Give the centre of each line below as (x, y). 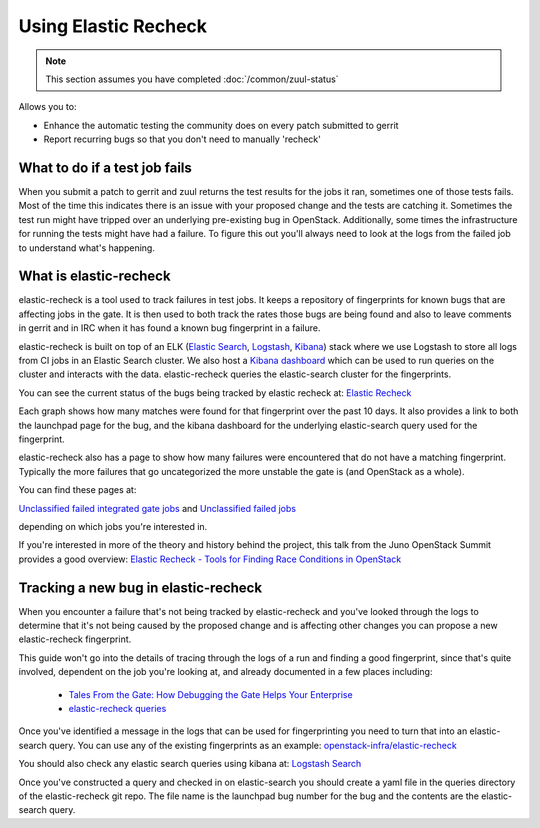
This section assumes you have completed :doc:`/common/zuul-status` (192, 79)
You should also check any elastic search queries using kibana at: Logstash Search (190, 764)
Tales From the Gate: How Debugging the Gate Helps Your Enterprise (211, 694)
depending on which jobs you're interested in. (113, 526)
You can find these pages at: (77, 490)
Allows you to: (47, 107)
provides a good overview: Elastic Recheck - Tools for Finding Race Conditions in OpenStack (210, 559)
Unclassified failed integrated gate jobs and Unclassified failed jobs (157, 508)
